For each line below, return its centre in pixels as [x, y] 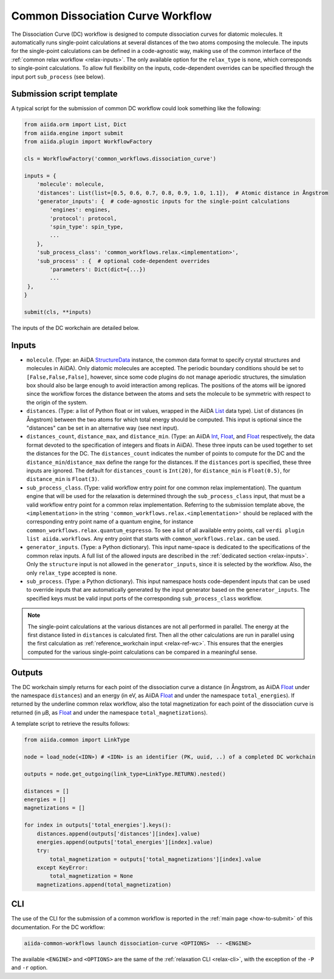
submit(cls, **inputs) [58, 312]
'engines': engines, [80, 210]
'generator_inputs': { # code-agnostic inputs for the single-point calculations [163, 201]
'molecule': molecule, [70, 184]
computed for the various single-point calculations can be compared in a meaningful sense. [142, 652]
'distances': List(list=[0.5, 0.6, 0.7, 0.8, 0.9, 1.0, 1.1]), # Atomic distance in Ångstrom [182, 193]
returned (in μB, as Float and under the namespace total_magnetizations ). [109, 712]
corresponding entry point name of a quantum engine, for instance [110, 522]
